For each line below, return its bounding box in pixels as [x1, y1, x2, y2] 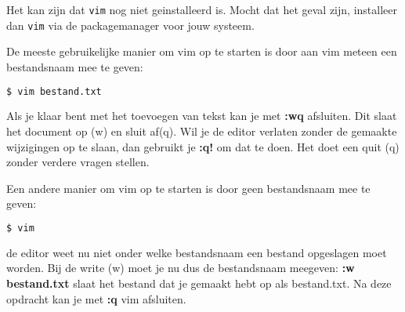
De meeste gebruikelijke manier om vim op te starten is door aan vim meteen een [6, 43, 397, 60]
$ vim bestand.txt [6, 85, 102, 97]
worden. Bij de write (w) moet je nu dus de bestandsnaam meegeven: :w [6, 259, 355, 276]
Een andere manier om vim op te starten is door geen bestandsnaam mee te [6, 180, 371, 196]
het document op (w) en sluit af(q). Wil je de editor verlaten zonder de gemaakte [6, 122, 397, 139]
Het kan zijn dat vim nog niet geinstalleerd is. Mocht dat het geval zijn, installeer [6, 2, 397, 17]
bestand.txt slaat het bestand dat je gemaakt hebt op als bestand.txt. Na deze [6, 275, 392, 291]
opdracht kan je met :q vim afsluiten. [6, 290, 186, 307]
